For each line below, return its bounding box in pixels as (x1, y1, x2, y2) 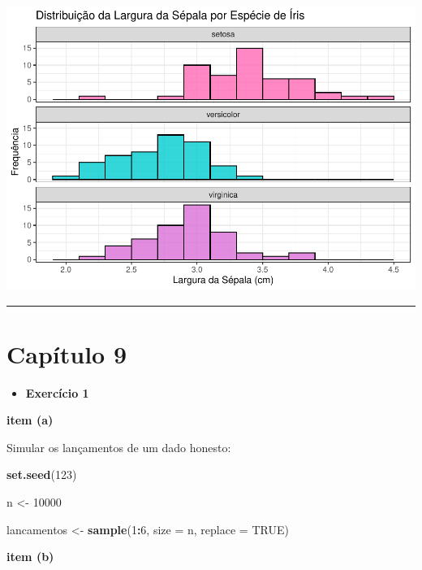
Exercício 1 (25, 384, 89, 401)
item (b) (6, 548, 54, 565)
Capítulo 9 (6, 337, 127, 370)
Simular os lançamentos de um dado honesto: (6, 438, 231, 455)
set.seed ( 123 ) (6, 466, 77, 483)
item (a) (6, 411, 54, 429)
